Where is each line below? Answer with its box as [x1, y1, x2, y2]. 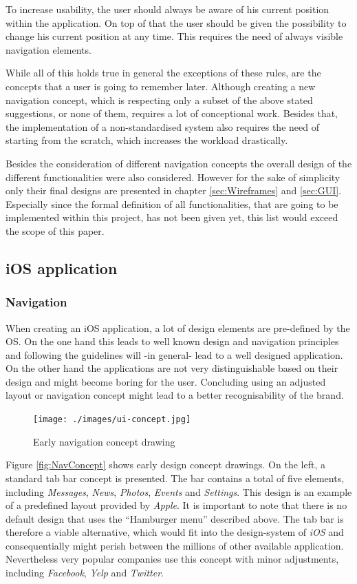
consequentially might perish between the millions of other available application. [6, 538, 344, 552]
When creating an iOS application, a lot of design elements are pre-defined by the [6, 320, 350, 335]
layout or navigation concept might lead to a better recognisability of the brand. [6, 388, 344, 402]
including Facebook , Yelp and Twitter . [6, 565, 164, 580]
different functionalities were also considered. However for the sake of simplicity [6, 169, 340, 184]
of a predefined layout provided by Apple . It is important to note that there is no [6, 498, 347, 512]
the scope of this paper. [6, 223, 105, 238]
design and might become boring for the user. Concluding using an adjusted [6, 374, 326, 388]
